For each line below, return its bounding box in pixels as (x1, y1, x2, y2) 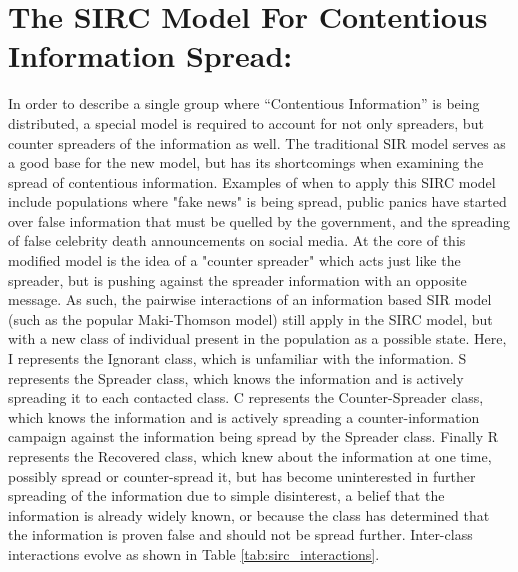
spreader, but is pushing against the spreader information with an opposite (8, 269, 467, 290)
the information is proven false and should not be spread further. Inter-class (8, 524, 473, 545)
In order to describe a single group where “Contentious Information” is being (8, 93, 480, 114)
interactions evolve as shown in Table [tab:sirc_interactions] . (8, 543, 380, 564)
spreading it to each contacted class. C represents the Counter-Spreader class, (8, 387, 484, 408)
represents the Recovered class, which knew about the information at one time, (8, 446, 492, 466)
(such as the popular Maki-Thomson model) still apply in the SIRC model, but (8, 308, 493, 329)
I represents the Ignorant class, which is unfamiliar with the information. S (8, 348, 467, 369)
